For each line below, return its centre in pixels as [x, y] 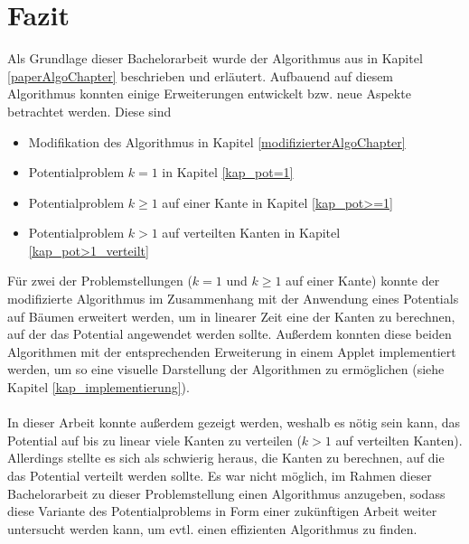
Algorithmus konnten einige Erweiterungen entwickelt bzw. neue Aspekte [209, 94]
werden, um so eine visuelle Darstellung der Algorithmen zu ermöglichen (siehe [226, 369]
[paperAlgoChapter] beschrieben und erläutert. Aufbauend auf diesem [201, 75]
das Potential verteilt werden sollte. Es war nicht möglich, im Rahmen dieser [220, 475]
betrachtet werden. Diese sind [89, 111]
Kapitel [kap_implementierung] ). [98, 387]
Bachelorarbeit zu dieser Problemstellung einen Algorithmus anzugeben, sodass [226, 493]
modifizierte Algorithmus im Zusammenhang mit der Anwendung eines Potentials [233, 299]
